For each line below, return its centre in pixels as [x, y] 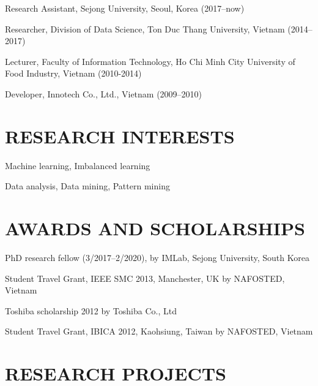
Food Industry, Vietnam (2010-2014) [73, 73]
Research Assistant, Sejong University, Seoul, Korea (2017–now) [125, 8]
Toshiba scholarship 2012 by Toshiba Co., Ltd [91, 310]
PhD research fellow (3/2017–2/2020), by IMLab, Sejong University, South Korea [157, 257]
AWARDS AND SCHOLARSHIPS [155, 228]
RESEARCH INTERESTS [120, 136]
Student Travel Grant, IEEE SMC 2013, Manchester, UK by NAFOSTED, [145, 278]
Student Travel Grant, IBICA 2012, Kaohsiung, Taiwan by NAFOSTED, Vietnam [159, 331]
